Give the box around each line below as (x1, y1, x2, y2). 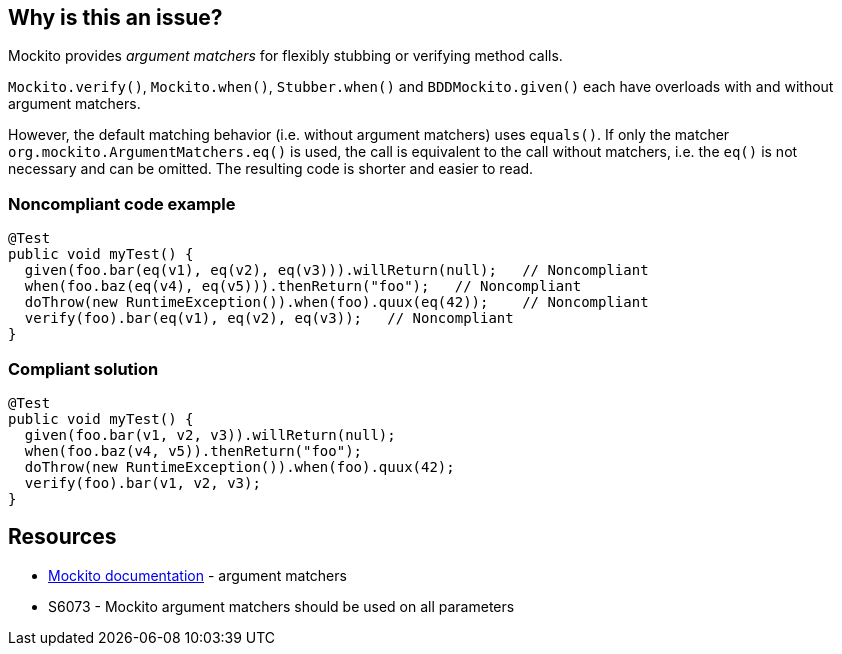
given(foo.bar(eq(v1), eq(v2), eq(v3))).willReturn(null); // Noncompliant (24, 262, 649, 279)
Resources (8, 524, 117, 550)
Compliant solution (8, 358, 159, 379)
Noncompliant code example (8, 193, 236, 214)
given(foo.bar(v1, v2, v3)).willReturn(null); (24, 426, 396, 443)
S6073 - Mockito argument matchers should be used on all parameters (48, 597, 515, 615)
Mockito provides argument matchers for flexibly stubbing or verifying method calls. (8, 47, 563, 65)
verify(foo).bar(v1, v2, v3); (24, 474, 261, 491)
